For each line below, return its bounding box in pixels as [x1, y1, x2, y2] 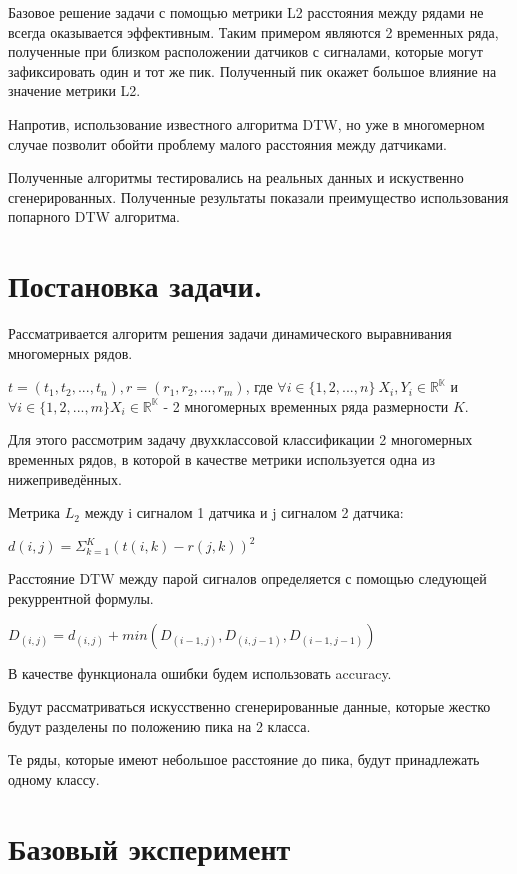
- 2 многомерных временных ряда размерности [163, 395, 449, 416]
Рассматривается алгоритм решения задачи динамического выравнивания [8, 323, 452, 344]
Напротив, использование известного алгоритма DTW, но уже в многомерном [8, 113, 485, 134]
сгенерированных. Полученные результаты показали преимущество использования [8, 186, 509, 207]
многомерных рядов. [8, 342, 133, 363]
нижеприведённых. [8, 468, 122, 489]
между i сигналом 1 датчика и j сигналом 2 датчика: [84, 502, 404, 523]
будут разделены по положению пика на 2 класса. [8, 715, 311, 736]
